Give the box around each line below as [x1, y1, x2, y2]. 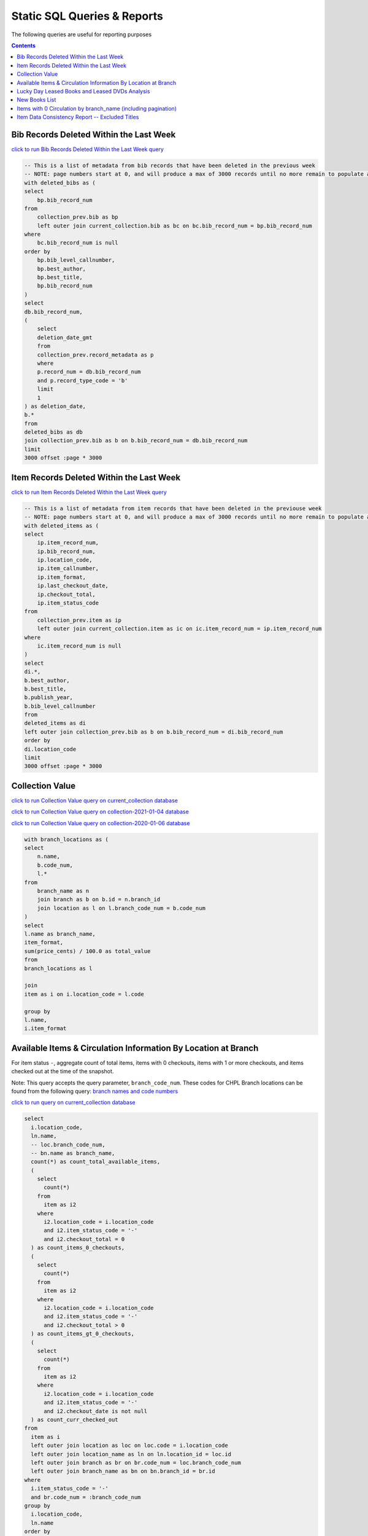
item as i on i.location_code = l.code [24, 990, 144, 998]
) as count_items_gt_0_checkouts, [31, 1330, 135, 1338]
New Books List [17, 96, 56, 104]
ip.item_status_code [37, 600, 99, 606]
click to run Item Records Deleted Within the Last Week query [11, 488, 167, 496]
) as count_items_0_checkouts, [31, 1244, 125, 1252]
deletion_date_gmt [37, 334, 93, 341]
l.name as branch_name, [24, 931, 96, 937]
